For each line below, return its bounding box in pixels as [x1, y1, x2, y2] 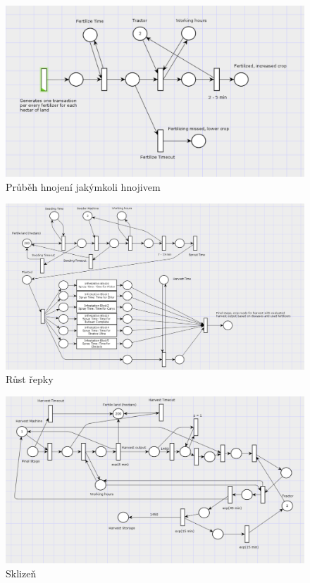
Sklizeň [6, 565, 37, 580]
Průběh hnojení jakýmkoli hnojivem [6, 179, 161, 194]
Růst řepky [6, 372, 54, 387]
